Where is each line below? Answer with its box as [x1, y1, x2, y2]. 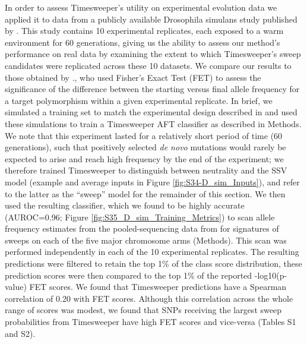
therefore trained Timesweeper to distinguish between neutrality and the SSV [5, 164, 287, 176]
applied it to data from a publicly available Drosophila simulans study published [5, 12, 297, 25]
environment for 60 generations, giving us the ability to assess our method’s [5, 36, 280, 48]
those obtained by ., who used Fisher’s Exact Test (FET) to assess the [5, 71, 261, 83]
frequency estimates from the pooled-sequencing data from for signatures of [5, 222, 279, 235]
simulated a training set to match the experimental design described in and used [5, 106, 297, 118]
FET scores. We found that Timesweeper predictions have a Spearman [29, 280, 287, 293]
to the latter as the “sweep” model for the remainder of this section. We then [5, 187, 286, 200]
